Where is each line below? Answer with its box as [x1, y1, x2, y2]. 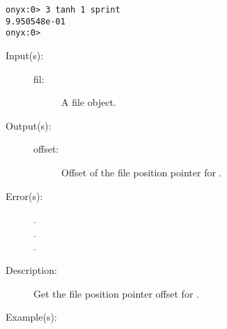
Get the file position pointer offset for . [33, 286, 199, 300]
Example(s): [6, 309, 57, 324]
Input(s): [6, 47, 44, 62]
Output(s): [6, 118, 52, 132]
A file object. [61, 95, 116, 109]
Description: [6, 262, 57, 277]
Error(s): [6, 188, 43, 203]
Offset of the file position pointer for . [61, 164, 222, 179]
